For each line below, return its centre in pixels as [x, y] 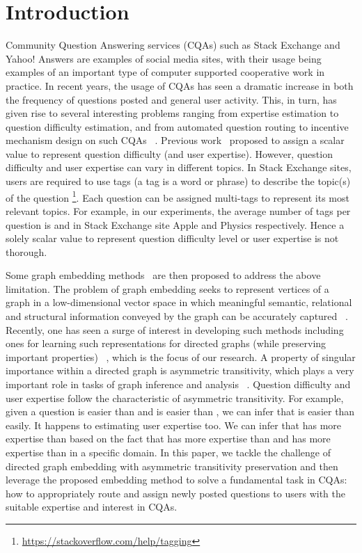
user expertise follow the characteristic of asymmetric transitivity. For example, [175, 398]
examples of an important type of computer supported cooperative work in [165, 72]
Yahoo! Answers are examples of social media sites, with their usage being [164, 58]
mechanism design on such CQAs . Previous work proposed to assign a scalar [175, 140]
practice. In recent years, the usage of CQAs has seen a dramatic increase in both [180, 85]
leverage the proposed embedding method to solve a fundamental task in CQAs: [176, 480]
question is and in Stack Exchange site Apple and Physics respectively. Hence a [175, 224]
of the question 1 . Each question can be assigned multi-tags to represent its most [178, 196]
